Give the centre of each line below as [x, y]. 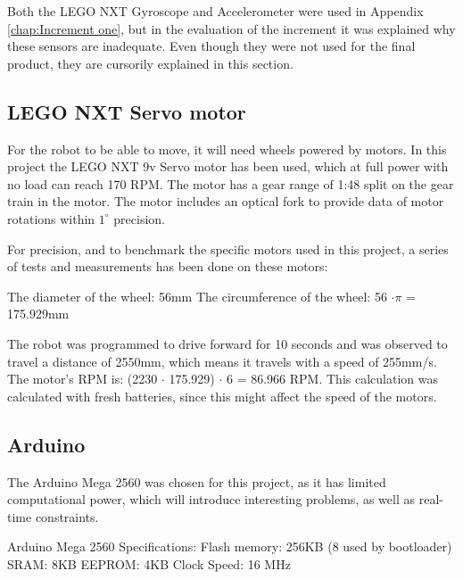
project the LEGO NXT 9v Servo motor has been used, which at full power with [228, 166]
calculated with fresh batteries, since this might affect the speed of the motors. [222, 396]
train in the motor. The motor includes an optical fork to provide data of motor [226, 201]
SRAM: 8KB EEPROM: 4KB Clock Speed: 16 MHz [149, 563]
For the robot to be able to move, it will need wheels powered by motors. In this [227, 149]
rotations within [51, 218]
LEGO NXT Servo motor [127, 111]
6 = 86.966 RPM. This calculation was [332, 379]
